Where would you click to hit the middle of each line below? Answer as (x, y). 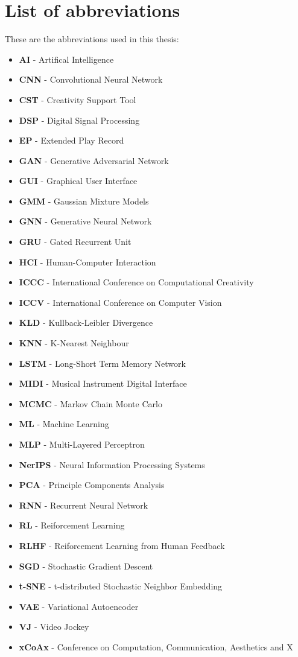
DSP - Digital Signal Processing (79, 120)
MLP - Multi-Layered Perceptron (82, 444)
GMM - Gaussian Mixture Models (84, 201)
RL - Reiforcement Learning (72, 525)
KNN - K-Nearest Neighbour (74, 343)
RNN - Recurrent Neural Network (84, 505)
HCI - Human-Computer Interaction (87, 262)
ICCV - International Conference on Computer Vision (120, 302)
